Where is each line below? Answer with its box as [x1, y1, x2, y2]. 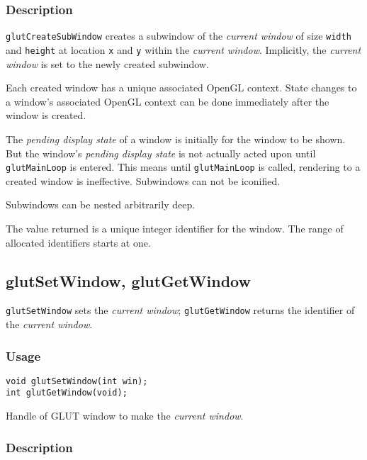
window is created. [6, 108, 86, 123]
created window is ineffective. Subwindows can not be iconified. [6, 173, 281, 188]
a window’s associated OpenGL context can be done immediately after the [6, 94, 329, 108]
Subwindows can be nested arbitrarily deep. [6, 197, 196, 212]
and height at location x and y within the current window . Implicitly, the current [6, 42, 361, 57]
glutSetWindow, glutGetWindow [6, 269, 251, 291]
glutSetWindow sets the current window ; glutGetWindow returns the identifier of [6, 303, 355, 318]
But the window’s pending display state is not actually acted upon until [6, 145, 316, 160]
